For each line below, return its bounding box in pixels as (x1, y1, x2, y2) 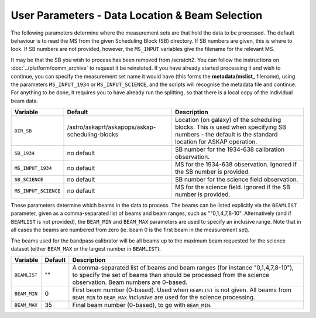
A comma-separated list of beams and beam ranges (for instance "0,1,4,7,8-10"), (72, 264, 294, 272)
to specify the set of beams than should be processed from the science (72, 271, 269, 279)
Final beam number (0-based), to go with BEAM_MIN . (72, 301, 212, 309)
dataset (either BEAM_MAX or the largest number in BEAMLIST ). (11, 245, 161, 252)
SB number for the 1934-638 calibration (174, 145, 285, 153)
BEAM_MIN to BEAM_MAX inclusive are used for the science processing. (72, 293, 256, 302)
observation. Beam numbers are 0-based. (72, 278, 188, 286)
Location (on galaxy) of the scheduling (174, 116, 281, 124)
